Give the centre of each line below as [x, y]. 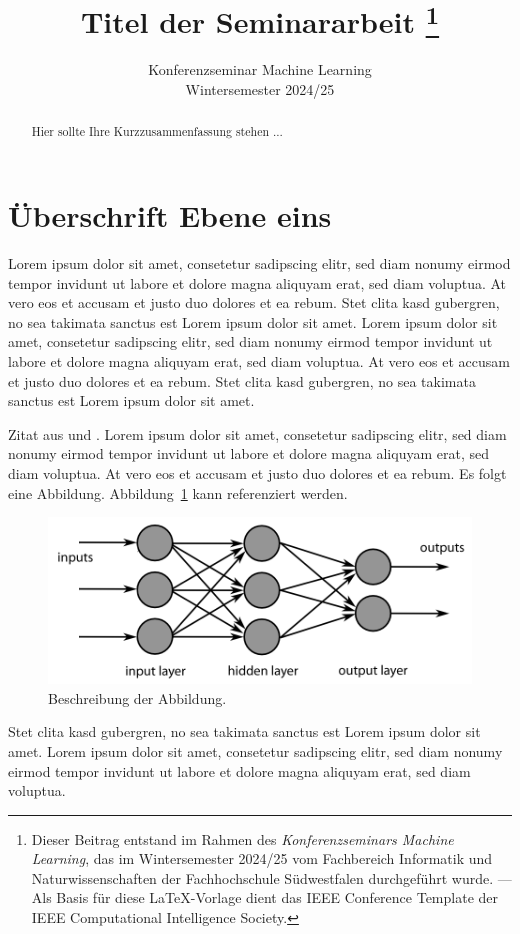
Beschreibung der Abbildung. [137, 697]
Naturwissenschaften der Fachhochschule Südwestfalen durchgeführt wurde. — [271, 877]
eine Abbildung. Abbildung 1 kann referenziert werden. [178, 492]
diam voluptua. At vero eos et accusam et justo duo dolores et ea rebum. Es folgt [257, 472]
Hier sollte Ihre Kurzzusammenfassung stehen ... [157, 131]
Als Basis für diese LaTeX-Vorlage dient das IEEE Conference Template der [264, 897]
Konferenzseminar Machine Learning [260, 69]
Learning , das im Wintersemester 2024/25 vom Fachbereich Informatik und [262, 858]
